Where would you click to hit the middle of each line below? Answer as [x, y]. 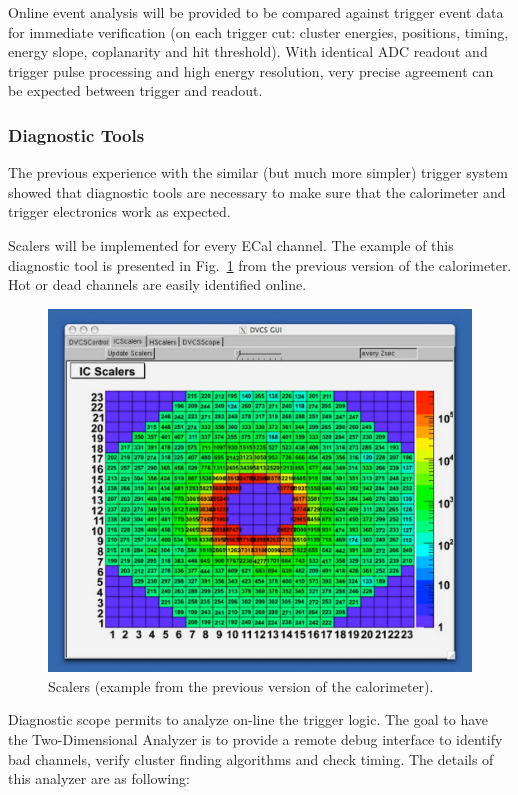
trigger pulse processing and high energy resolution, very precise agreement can [251, 70]
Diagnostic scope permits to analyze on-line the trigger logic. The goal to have [248, 719]
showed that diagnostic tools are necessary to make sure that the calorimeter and [257, 191]
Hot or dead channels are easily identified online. [157, 284]
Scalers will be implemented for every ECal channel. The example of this [231, 244]
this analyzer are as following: [99, 778]
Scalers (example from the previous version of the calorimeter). [241, 685]
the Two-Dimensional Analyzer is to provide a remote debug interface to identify [255, 739]
